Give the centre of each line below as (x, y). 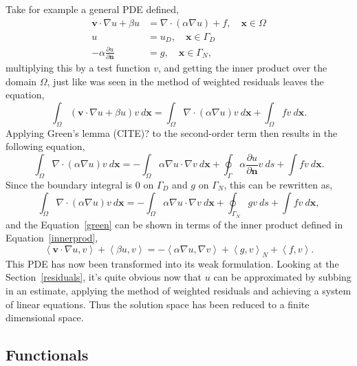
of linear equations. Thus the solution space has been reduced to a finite (158, 304)
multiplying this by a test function (78, 67)
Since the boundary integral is (69, 184)
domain (21, 81)
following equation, (45, 146)
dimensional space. (45, 317)
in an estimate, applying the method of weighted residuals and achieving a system (178, 290)
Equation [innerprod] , (52, 238)
